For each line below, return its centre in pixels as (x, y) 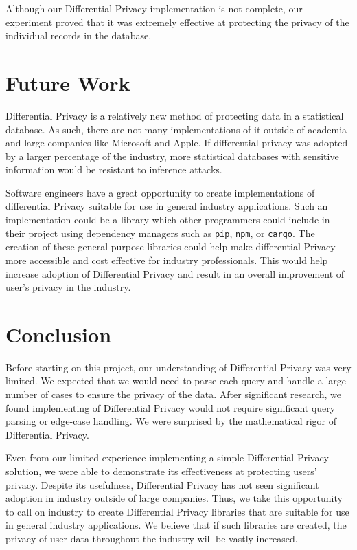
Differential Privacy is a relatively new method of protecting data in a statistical (175, 115)
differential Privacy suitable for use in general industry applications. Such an (167, 206)
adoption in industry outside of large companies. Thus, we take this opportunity (174, 498)
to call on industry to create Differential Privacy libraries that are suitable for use (177, 511)
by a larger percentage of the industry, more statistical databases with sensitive (172, 156)
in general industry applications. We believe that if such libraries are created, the (176, 525)
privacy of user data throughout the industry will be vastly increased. (152, 538)
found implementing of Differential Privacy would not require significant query (171, 407)
